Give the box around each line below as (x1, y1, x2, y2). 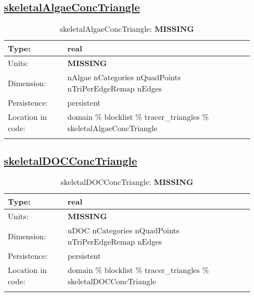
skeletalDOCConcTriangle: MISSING (61, 176, 193, 188)
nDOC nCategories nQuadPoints (67, 225, 180, 236)
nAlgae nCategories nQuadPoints (67, 71, 181, 83)
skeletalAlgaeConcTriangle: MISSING (60, 23, 194, 35)
